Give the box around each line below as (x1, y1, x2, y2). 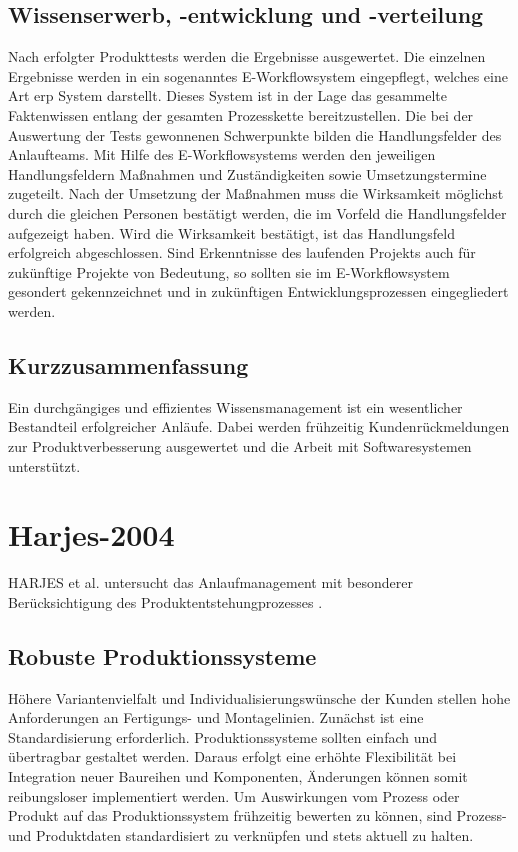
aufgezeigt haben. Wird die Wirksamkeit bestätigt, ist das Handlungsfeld (8, 222, 455, 243)
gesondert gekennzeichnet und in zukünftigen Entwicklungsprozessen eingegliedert (8, 281, 509, 302)
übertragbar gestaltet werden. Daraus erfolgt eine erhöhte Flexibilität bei (8, 746, 457, 767)
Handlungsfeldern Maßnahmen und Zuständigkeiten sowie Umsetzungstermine (8, 163, 487, 184)
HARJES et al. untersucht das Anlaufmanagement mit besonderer (8, 572, 413, 593)
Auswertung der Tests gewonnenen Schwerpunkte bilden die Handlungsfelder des (8, 124, 502, 145)
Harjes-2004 (8, 514, 175, 555)
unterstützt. (8, 455, 81, 476)
